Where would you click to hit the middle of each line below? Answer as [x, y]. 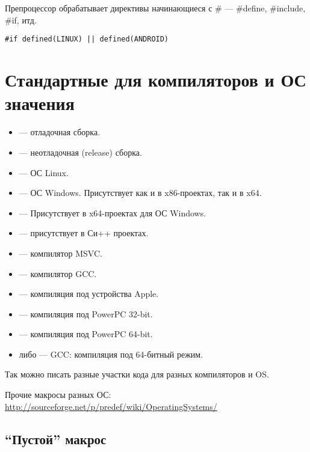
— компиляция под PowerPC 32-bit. [86, 313]
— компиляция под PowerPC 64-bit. [86, 334]
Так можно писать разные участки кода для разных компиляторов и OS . [137, 374]
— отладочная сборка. [60, 132]
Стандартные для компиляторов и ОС [156, 80]
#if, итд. [21, 20]
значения [40, 103]
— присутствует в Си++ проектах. [84, 233]
